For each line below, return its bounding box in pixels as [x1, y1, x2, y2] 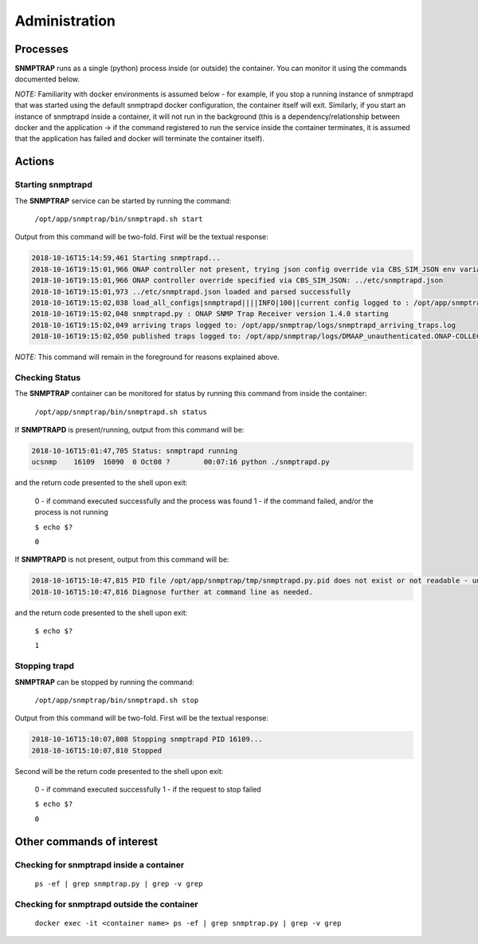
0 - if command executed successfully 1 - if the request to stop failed [34, 784, 262, 794]
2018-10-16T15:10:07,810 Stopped [31, 746, 163, 755]
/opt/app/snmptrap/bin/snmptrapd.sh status [34, 407, 207, 417]
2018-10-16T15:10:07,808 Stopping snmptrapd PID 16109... [31, 735, 263, 744]
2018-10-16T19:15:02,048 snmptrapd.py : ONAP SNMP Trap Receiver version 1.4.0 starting [31, 310, 390, 318]
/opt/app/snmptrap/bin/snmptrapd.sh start [34, 214, 203, 223]
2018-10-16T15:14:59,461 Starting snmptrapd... [31, 254, 221, 263]
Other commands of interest [14, 835, 159, 848]
